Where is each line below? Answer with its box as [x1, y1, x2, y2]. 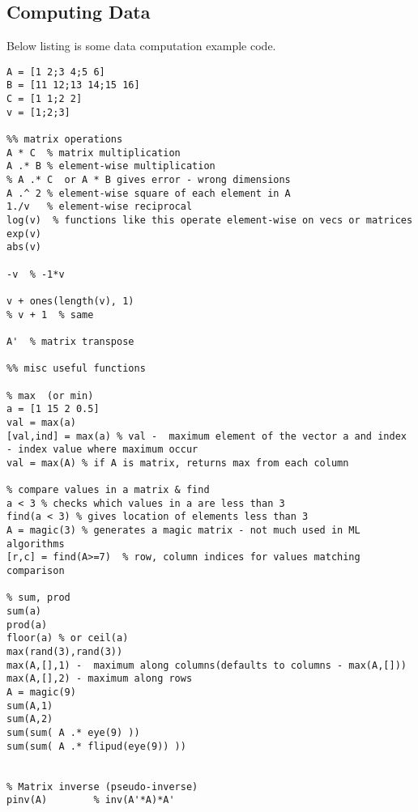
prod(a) [6, 619, 48, 631]
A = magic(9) [6, 686, 76, 698]
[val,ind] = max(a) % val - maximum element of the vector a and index [6, 430, 407, 442]
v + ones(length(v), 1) [6, 295, 134, 307]
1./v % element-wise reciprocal [6, 201, 193, 213]
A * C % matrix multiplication [6, 147, 181, 159]
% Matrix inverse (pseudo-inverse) [6, 780, 198, 793]
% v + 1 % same [6, 308, 94, 321]
